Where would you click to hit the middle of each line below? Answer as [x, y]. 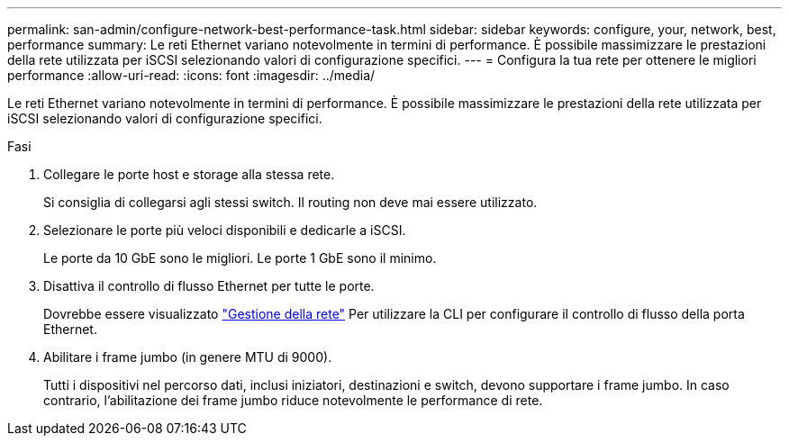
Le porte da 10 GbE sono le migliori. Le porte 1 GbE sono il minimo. [240, 258]
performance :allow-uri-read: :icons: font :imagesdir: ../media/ [191, 75]
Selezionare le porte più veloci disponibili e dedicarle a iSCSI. [225, 230]
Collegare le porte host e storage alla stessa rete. [189, 174]
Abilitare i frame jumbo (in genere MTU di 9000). [188, 357]
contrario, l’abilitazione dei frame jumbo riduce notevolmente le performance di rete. [293, 400]
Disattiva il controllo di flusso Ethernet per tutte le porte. [209, 286]
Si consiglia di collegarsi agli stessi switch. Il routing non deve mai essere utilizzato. [290, 202]
